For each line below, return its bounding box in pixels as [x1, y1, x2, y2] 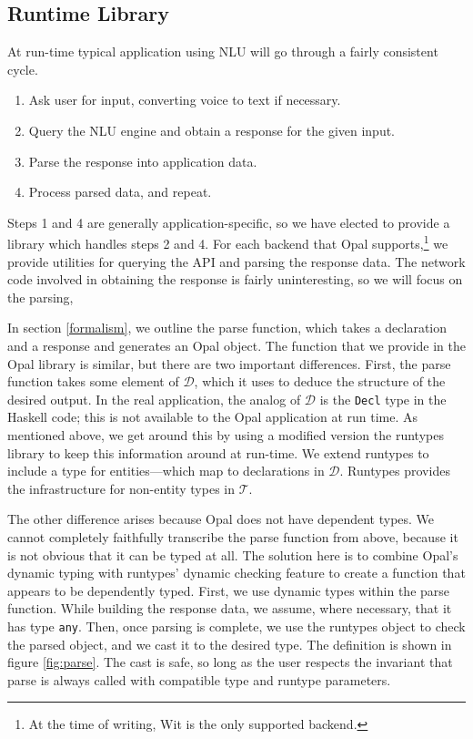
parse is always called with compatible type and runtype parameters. [7, 670, 391, 689]
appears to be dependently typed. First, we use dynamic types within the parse [7, 580, 450, 600]
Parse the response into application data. [28, 151, 257, 170]
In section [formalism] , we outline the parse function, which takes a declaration [7, 318, 448, 337]
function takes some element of [7, 372, 179, 391]
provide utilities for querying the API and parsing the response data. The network [7, 251, 466, 271]
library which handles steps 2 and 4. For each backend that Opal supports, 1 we [7, 231, 448, 253]
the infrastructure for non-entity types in [7, 478, 236, 498]
